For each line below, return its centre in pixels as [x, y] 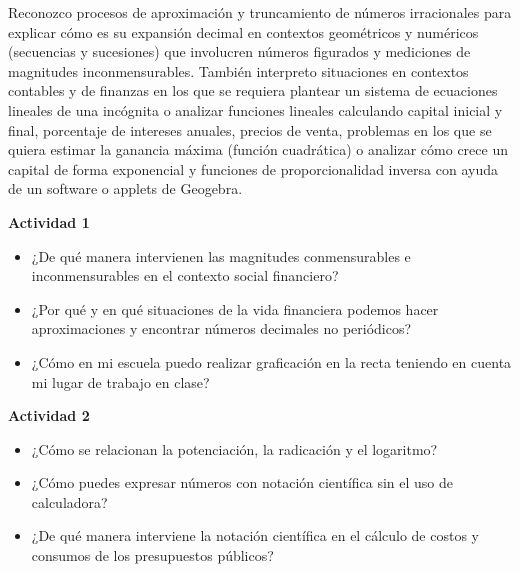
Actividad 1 [49, 221]
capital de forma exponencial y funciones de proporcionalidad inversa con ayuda [253, 168]
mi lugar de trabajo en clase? [120, 381]
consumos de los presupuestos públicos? [152, 555]
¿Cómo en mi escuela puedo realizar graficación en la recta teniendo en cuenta [271, 361]
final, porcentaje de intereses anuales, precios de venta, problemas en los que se [250, 129]
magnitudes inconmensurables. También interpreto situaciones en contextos [238, 70]
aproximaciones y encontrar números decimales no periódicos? [221, 328]
